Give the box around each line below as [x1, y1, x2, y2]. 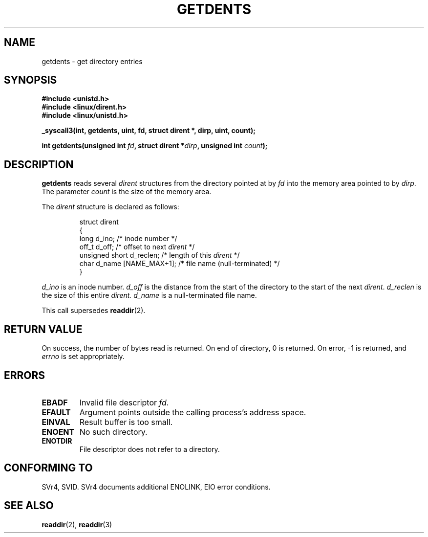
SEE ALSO [4, 499, 54, 512]
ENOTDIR [42, 436, 72, 445]
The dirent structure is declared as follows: [42, 202, 179, 211]
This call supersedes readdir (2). [42, 306, 146, 315]
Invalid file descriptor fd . [79, 397, 169, 407]
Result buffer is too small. [79, 417, 173, 427]
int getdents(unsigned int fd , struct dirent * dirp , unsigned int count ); [42, 141, 268, 150]
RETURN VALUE [4, 323, 83, 336]
